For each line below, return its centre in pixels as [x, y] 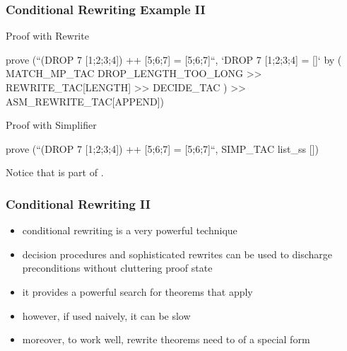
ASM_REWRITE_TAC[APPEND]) [85, 101]
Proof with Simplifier [51, 125]
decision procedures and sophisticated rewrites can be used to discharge [177, 254]
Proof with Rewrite [47, 36]
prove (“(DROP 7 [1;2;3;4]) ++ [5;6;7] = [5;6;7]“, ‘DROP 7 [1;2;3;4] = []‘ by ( [174, 59]
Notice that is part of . [55, 172]
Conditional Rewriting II [78, 203]
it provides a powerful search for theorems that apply [137, 291]
